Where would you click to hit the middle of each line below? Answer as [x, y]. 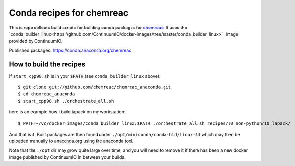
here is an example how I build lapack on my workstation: [67, 112]
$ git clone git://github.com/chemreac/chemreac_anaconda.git [95, 87]
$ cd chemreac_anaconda [47, 94]
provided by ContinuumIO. [36, 41]
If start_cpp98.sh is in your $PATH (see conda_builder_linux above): [85, 76]
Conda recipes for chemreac [69, 13]
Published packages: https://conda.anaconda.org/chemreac [70, 50]
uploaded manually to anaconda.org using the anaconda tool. [71, 141]
